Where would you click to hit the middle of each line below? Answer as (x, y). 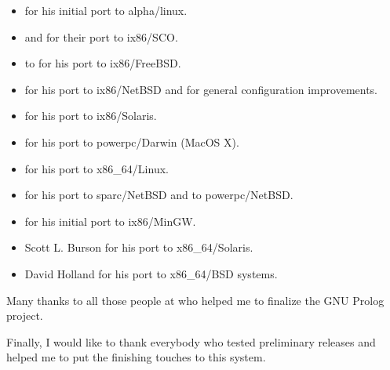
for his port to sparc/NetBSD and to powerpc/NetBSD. (159, 195)
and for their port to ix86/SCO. (101, 36)
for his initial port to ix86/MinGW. (110, 221)
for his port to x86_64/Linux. (97, 168)
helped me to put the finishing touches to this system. (136, 357)
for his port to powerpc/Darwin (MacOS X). (132, 141)
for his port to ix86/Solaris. (91, 116)
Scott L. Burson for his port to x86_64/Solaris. (139, 247)
